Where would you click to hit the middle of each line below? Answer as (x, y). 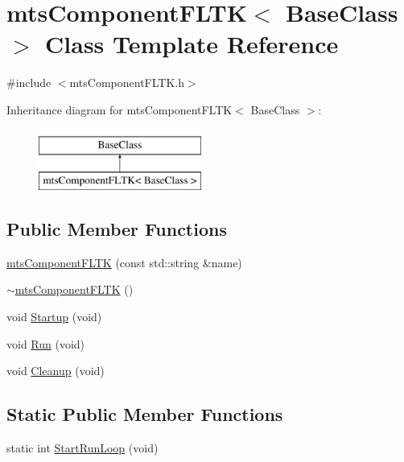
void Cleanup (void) (56, 371)
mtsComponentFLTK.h (127, 82)
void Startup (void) (54, 317)
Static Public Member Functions (145, 414)
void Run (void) (46, 343)
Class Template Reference (192, 44)
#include (29, 82)
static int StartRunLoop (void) (82, 448)
